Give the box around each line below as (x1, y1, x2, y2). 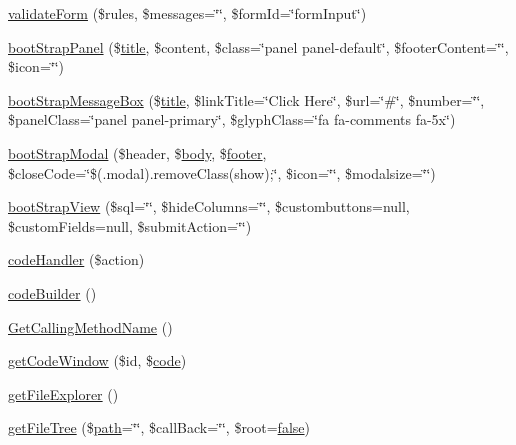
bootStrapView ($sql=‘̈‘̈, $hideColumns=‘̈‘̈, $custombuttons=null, (8, 196, 410, 217)
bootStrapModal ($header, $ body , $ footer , (8, 142, 267, 163)
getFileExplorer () (8, 383, 119, 404)
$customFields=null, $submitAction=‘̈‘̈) (8, 215, 252, 236)
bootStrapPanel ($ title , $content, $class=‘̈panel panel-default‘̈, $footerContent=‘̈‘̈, (8, 36, 509, 57)
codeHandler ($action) (8, 249, 145, 270)
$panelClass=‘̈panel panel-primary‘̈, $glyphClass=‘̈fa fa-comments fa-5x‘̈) (8, 109, 456, 130)
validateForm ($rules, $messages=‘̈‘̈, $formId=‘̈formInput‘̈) (8, 3, 367, 23)
